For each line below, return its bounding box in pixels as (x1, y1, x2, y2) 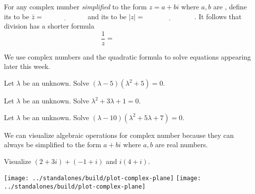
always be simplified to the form (4, 139, 101, 150)
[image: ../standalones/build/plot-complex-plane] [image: (4, 175, 201, 182)
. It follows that (194, 11, 242, 21)
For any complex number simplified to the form (4, 1, 147, 11)
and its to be (87, 11, 127, 21)
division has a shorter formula (4, 21, 94, 31)
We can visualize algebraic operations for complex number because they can (4, 129, 234, 140)
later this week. (4, 61, 50, 71)
